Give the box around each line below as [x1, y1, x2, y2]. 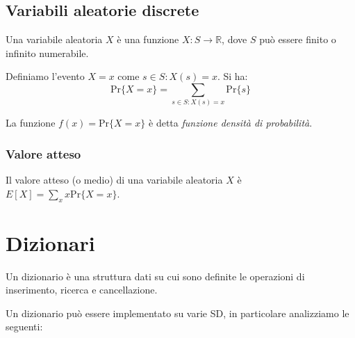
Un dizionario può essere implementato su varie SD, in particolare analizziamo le [6, 305, 349, 320]
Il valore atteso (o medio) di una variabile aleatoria [6, 172, 223, 187]
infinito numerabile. [6, 45, 89, 60]
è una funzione [117, 32, 179, 47]
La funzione [6, 115, 56, 130]
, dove [222, 32, 247, 47]
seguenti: [6, 319, 43, 334]
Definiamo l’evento [6, 69, 85, 83]
